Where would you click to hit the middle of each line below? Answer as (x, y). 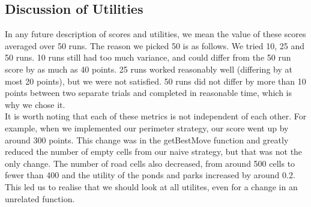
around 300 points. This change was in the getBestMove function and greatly (147, 139)
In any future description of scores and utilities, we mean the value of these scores (155, 34)
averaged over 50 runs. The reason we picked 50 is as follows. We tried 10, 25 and (155, 45)
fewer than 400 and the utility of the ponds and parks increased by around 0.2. (150, 175)
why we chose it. (35, 104)
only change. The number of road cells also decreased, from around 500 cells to (150, 163)
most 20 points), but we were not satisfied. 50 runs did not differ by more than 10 (155, 81)
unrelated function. (40, 198)
